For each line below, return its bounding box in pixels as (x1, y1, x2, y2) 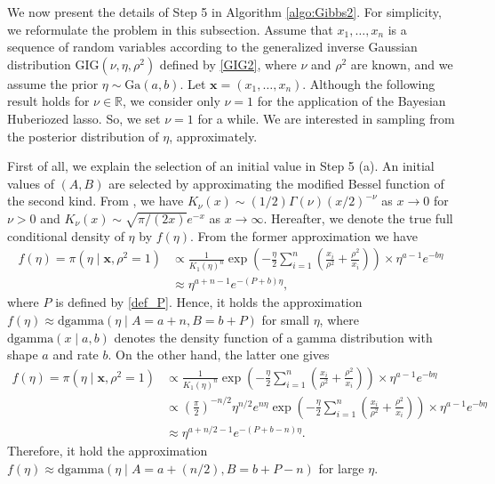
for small (261, 310, 309, 328)
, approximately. (169, 126, 258, 145)
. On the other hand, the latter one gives (108, 345, 330, 364)
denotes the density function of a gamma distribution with (114, 327, 433, 346)
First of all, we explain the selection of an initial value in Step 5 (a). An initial (7, 157, 435, 175)
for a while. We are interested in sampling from (197, 109, 455, 127)
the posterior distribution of (7, 126, 159, 145)
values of (7, 173, 54, 192)
